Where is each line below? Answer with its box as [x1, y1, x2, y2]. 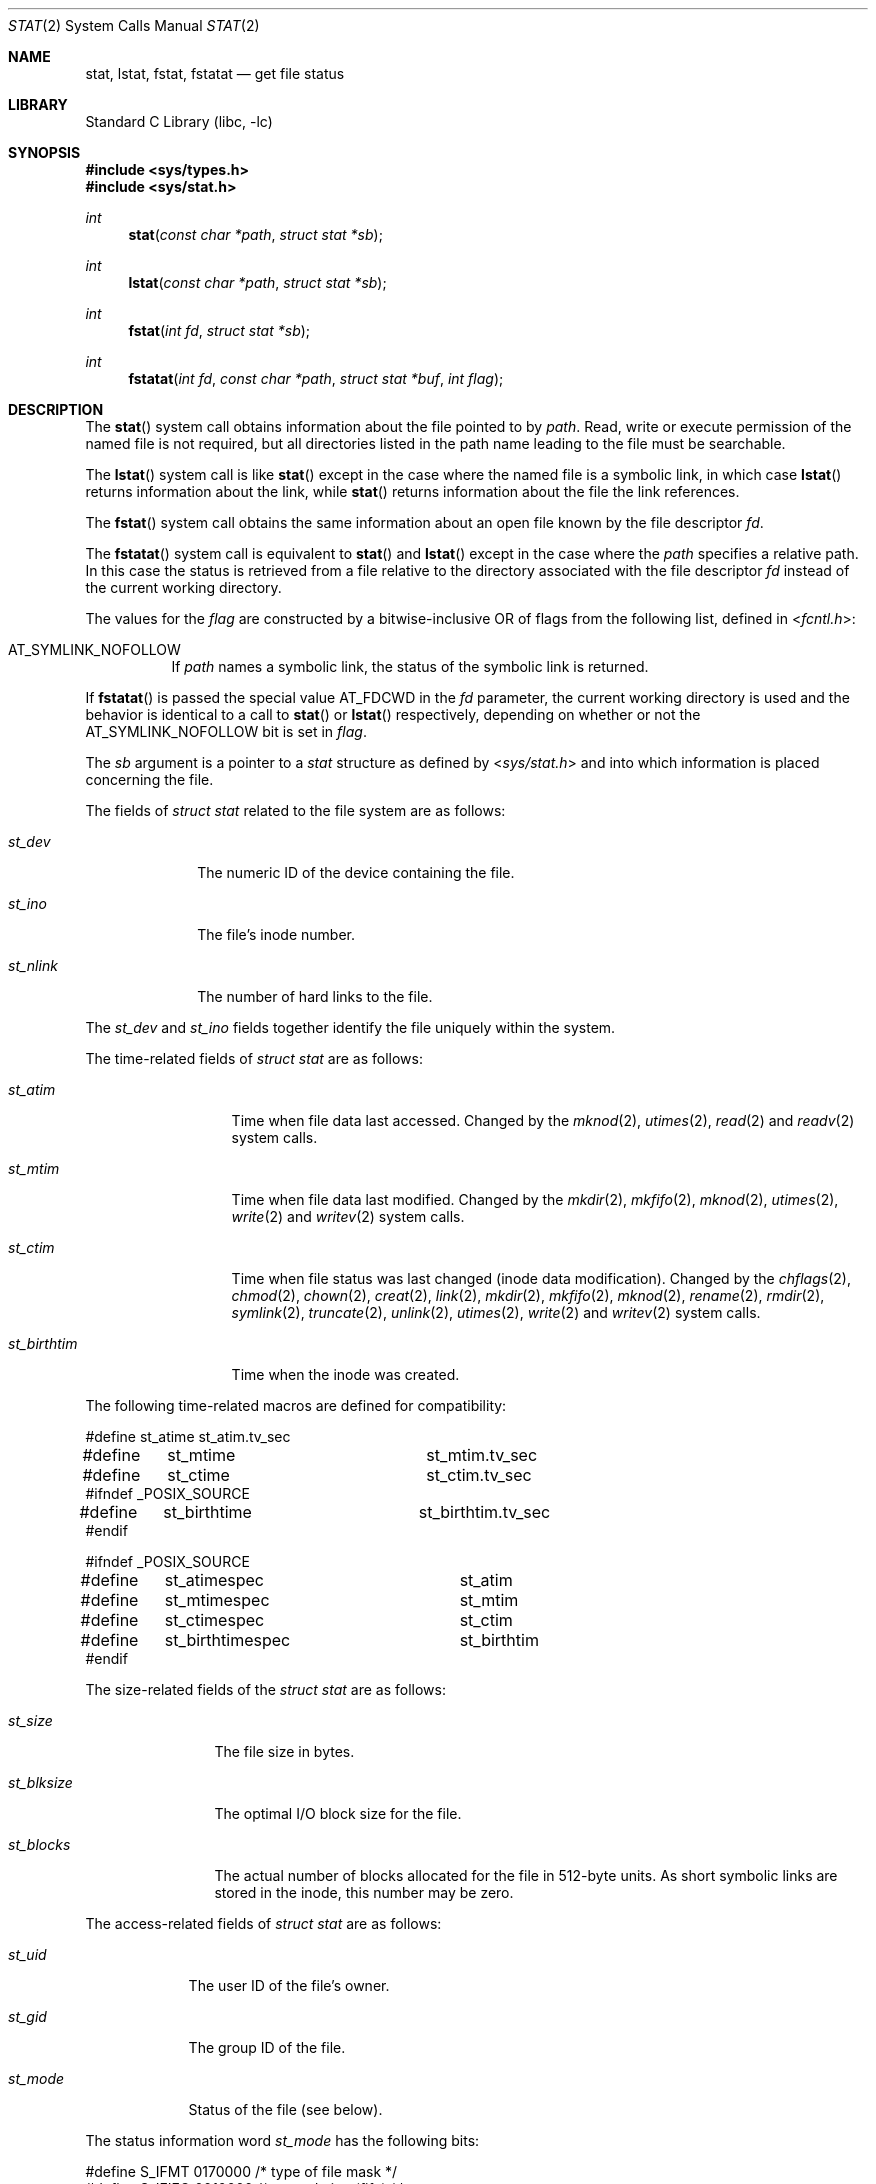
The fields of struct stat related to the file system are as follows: [85, 802, 506, 819]
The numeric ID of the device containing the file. [197, 864, 515, 881]
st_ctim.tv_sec [426, 1465, 532, 1485]
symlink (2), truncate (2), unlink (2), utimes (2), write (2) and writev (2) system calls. [231, 1304, 761, 1321]
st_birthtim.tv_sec [418, 1502, 551, 1522]
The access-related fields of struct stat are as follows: [85, 1915, 442, 1932]
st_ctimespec [164, 1610, 265, 1630]
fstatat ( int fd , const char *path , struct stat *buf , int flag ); [128, 370, 504, 387]
